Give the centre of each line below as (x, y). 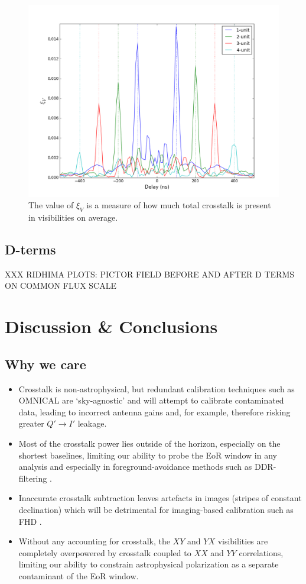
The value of (51, 205)
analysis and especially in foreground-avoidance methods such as (135, 467)
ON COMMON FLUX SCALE (61, 285)
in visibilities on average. (73, 217)
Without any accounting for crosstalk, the (94, 541)
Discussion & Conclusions (111, 326)
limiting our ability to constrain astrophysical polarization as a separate (149, 564)
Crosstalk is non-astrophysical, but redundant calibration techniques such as (157, 388)
